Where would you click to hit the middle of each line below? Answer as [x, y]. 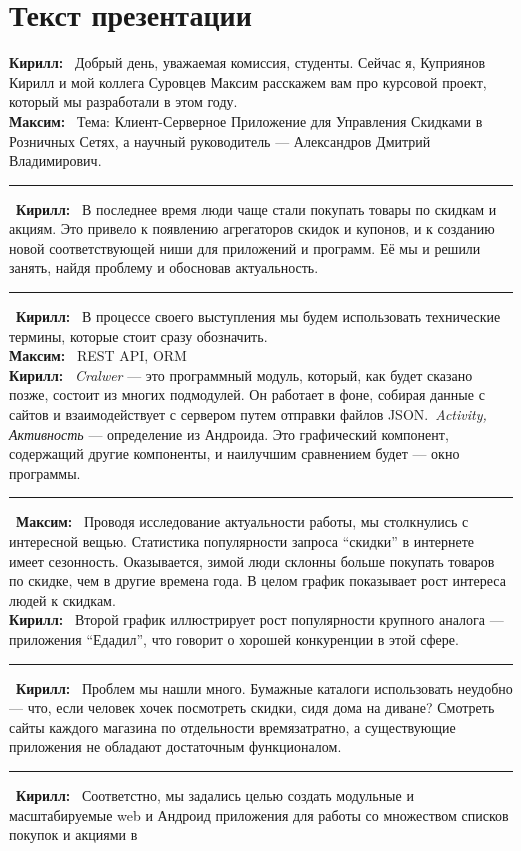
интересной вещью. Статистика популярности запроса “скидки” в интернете [242, 541]
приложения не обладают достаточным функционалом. [175, 746]
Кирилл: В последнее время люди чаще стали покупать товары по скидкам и [256, 208]
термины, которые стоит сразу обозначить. [138, 335]
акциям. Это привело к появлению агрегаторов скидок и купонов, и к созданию [252, 228]
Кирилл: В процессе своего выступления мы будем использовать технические [258, 316]
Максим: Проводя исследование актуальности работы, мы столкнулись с [242, 521]
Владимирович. [55, 160]
